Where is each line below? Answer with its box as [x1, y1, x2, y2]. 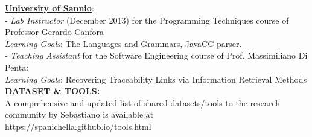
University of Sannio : [5, 2, 94, 14]
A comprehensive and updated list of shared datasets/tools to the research [5, 96, 281, 109]
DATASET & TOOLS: [5, 84, 100, 97]
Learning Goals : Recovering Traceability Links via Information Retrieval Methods [5, 72, 307, 85]
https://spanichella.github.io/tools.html [5, 119, 151, 132]
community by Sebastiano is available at [5, 108, 154, 121]
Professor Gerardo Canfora [5, 25, 104, 38]
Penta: [5, 60, 29, 73]
